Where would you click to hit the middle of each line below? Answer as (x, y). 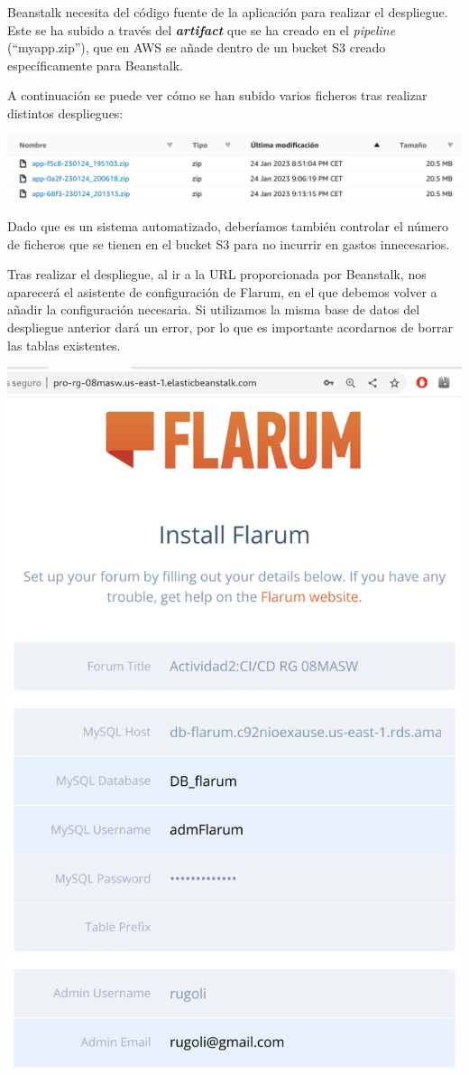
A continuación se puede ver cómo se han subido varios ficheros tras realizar (217, 95)
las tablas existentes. (64, 345)
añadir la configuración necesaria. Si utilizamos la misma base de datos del (214, 309)
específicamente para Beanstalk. (95, 65)
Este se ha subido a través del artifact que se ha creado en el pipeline (202, 29)
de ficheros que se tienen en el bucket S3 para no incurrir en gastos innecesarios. (229, 243)
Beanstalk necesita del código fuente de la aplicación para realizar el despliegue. (228, 12)
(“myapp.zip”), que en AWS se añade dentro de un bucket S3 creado (197, 47)
